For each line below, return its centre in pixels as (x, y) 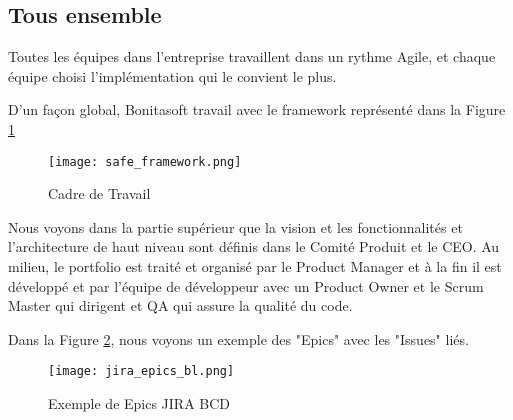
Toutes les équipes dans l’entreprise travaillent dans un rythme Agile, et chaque (252, 56)
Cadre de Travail (99, 193)
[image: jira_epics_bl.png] (141, 371)
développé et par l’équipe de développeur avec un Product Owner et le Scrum (246, 285)
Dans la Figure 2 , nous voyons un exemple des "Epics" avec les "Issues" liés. (238, 338)
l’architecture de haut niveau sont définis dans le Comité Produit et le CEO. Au (254, 246)
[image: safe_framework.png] (145, 161)
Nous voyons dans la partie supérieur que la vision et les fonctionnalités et (235, 226)
